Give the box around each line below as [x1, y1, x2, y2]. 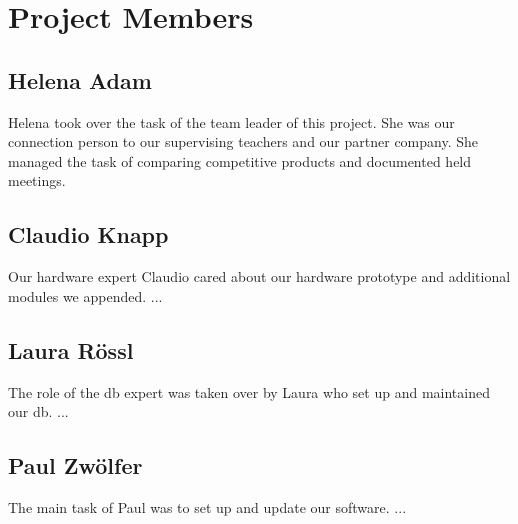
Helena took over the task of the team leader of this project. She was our [8, 111, 455, 132]
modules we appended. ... [8, 285, 163, 306]
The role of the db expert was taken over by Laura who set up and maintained [8, 381, 490, 402]
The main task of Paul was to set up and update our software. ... [8, 496, 407, 517]
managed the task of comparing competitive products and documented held [8, 150, 472, 171]
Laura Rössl [8, 334, 134, 365]
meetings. [8, 170, 66, 191]
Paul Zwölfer [8, 450, 143, 481]
